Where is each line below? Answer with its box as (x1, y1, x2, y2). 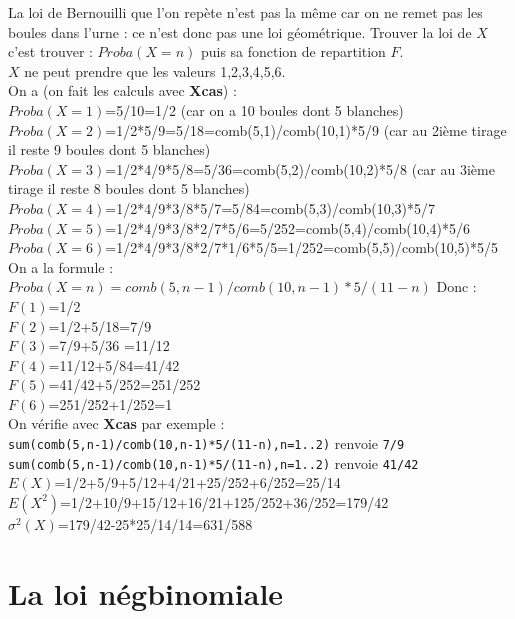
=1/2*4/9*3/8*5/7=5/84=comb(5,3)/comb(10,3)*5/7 (105, 197, 436, 218)
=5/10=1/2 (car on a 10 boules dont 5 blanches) (105, 99, 404, 120)
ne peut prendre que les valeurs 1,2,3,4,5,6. (24, 60, 286, 81)
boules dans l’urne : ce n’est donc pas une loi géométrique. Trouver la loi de (8, 21, 472, 42)
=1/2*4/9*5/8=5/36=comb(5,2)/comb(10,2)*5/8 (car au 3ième (105, 158, 495, 179)
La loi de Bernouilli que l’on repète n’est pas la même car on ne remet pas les (8, 2, 483, 22)
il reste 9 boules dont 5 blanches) (8, 139, 211, 160)
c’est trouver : (8, 41, 93, 62)
